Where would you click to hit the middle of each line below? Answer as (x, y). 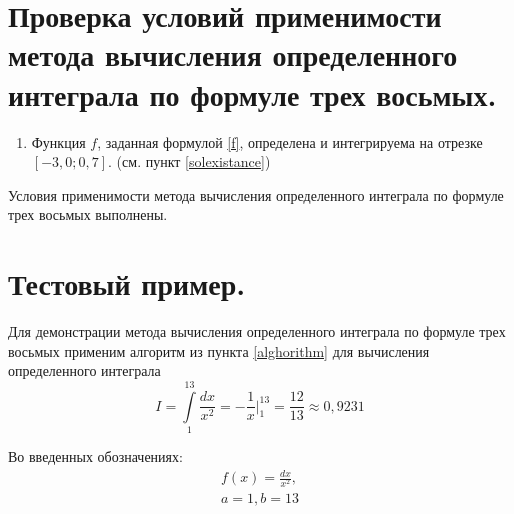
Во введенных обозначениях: (95, 455)
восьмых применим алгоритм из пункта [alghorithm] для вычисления (219, 350)
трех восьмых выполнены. (88, 214)
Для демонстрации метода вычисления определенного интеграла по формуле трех (257, 331)
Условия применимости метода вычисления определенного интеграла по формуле (256, 194)
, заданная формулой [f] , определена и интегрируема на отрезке (290, 141)
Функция (58, 141)
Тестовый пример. (127, 283)
